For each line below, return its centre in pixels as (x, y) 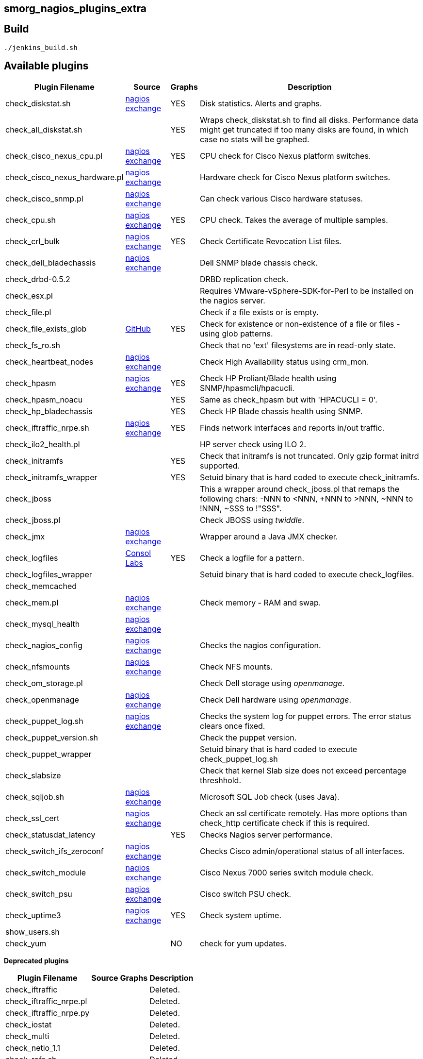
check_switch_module (46, 872)
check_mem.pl (32, 602)
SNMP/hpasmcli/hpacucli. (247, 388)
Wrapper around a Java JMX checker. (269, 536)
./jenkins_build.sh (41, 47)
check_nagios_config (44, 645)
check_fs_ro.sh (33, 345)
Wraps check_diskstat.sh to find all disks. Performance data (309, 120)
